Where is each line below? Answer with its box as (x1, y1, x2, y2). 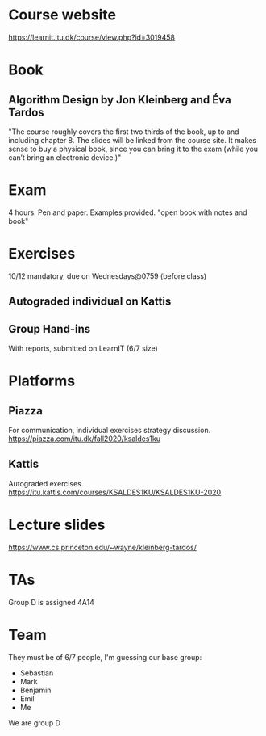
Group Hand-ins (8, 322, 91, 336)
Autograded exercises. (8, 478, 84, 488)
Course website (8, 6, 117, 24)
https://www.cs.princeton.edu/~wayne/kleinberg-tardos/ (8, 542, 197, 552)
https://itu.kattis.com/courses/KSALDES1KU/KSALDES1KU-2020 (8, 487, 222, 497)
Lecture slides (8, 515, 106, 534)
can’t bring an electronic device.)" (8, 152, 122, 162)
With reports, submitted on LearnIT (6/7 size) (8, 343, 159, 353)
